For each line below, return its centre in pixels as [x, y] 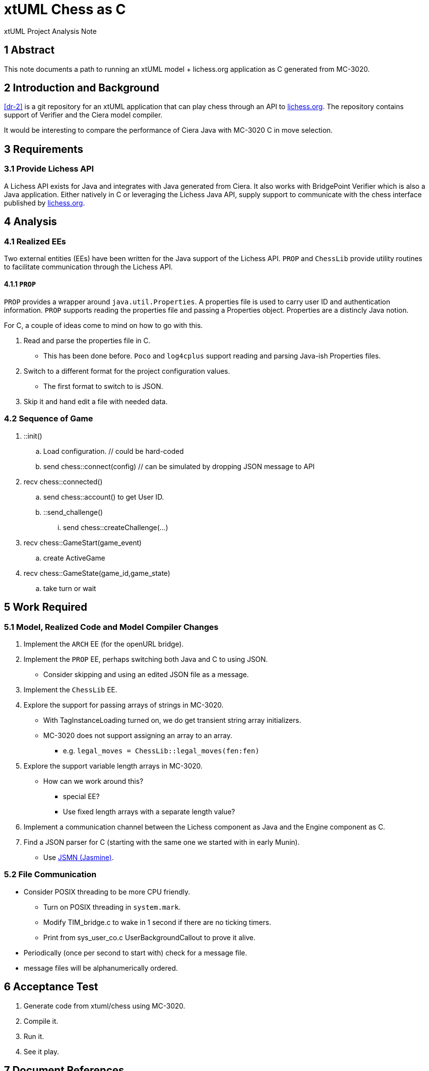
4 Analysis [30, 222]
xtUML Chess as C [65, 9]
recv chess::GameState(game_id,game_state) [97, 573]
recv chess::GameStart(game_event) [83, 542]
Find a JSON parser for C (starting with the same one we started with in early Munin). [162, 842]
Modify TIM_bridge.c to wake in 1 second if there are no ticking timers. [157, 922]
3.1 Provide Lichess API [49, 169]
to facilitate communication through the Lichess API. [88, 267]
